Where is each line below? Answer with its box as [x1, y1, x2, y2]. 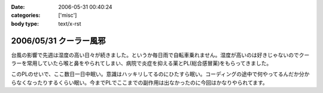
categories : [11, 12, 41, 19]
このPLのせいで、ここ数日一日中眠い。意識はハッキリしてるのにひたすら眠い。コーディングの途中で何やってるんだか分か [11, 70, 310, 77]
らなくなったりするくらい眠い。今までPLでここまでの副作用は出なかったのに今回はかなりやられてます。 [11, 79, 269, 86]
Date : [11, 4, 25, 10]
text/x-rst [58, 20, 81, 27]
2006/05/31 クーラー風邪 [11, 36, 106, 46]
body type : [11, 20, 39, 27]
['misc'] [58, 12, 77, 19]
